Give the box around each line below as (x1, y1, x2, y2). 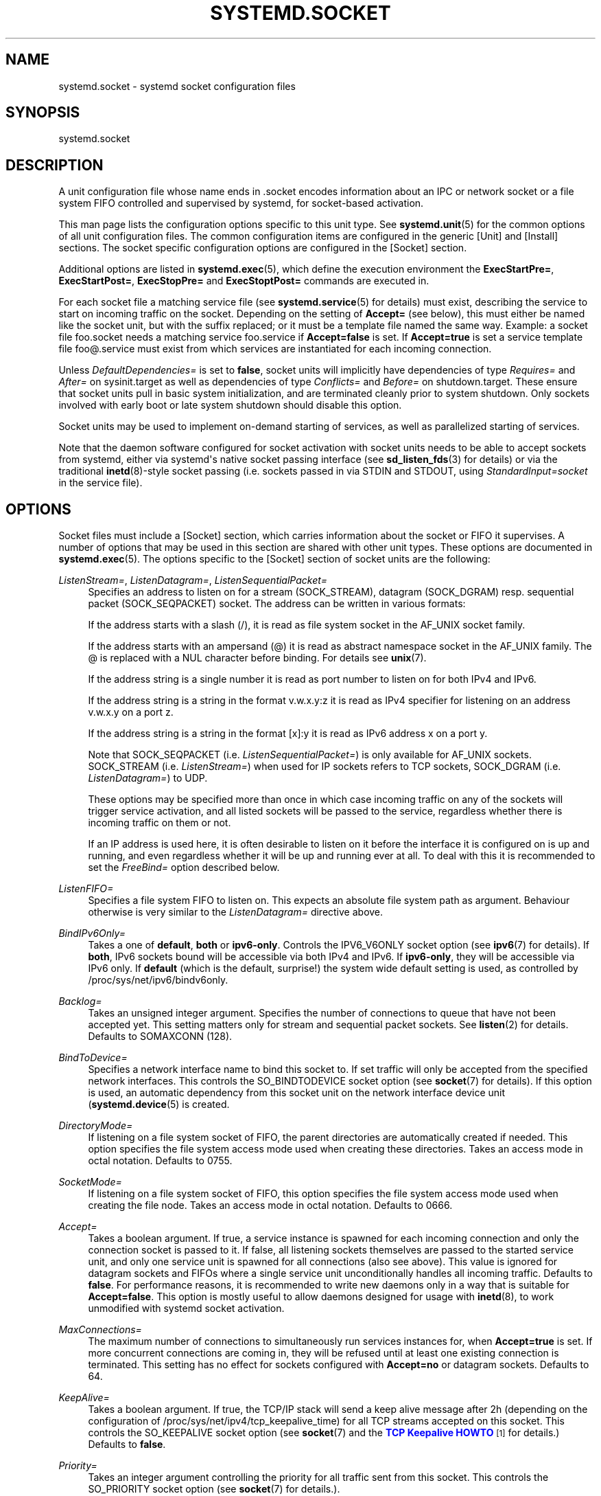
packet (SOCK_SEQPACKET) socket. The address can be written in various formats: (88, 598, 466, 610)
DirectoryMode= (58, 1120, 133, 1132)
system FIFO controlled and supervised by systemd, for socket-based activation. (58, 197, 424, 209)
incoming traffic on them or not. (88, 817, 231, 829)
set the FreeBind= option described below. (88, 861, 280, 874)
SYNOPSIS (5, 104, 80, 122)
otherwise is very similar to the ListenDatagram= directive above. (88, 906, 384, 918)
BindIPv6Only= (58, 927, 126, 940)
